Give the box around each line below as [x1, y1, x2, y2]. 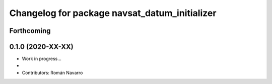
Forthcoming [9, 26, 51, 35]
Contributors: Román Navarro [22, 69, 83, 75]
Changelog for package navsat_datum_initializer [9, 7, 217, 18]
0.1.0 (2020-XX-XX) [9, 42, 74, 51]
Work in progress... [22, 55, 61, 62]
